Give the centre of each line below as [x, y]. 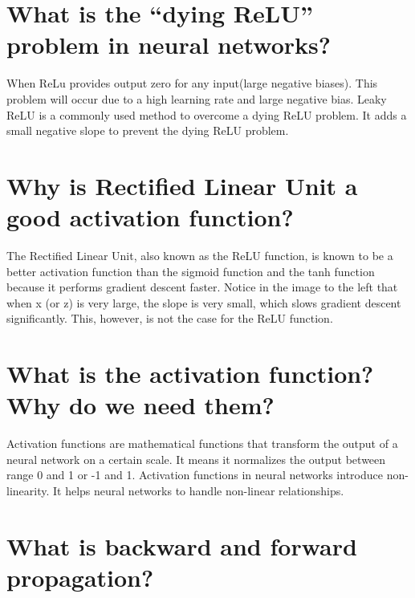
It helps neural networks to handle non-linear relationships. [199, 491]
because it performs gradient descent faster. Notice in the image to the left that [202, 287]
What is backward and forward [182, 545]
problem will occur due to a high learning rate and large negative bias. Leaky [197, 98]
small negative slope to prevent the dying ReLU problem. [148, 130]
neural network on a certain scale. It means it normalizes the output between [196, 459]
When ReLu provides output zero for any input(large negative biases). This [192, 83]
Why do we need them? [140, 405]
